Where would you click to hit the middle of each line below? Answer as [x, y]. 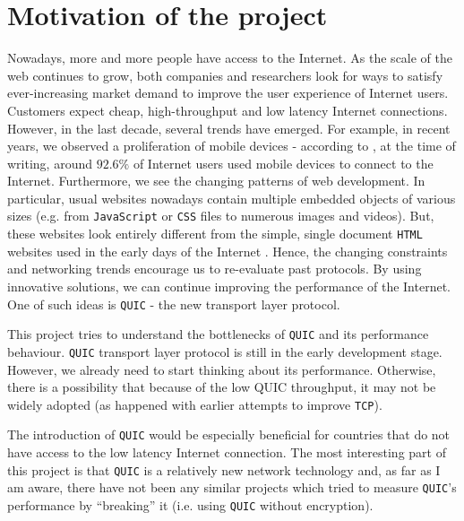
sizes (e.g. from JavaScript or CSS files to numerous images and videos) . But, [221, 216]
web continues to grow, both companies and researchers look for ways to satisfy [225, 75]
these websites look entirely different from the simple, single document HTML [215, 234]
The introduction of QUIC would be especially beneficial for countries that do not [229, 434]
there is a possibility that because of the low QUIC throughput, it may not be [222, 387]
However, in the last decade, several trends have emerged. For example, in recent [229, 128]
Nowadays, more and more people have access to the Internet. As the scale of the [230, 58]
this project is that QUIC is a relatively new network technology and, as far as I [224, 469]
